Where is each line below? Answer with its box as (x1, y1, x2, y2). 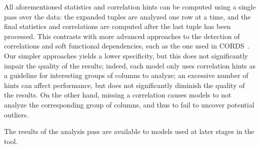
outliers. (4, 109, 29, 119)
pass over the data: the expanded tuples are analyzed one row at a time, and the (4, 11, 251, 21)
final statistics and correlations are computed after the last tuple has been (4, 21, 231, 31)
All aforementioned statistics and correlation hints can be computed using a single (4, 1, 256, 11)
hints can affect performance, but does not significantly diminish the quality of (4, 79, 245, 90)
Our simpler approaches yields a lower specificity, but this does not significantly (4, 50, 248, 60)
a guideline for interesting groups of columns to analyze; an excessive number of (4, 70, 248, 80)
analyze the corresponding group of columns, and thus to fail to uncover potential (4, 99, 254, 109)
